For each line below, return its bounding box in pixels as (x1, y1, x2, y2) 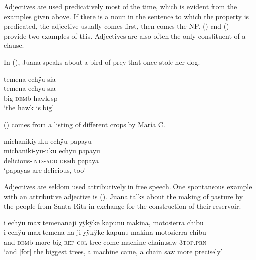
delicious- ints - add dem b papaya (4, 155, 99, 165)
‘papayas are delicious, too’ (4, 165, 86, 175)
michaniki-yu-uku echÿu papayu (4, 145, 100, 156)
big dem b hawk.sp (4, 92, 58, 103)
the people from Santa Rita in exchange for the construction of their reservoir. (4, 201, 241, 211)
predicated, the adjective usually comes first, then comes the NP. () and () (4, 21, 229, 31)
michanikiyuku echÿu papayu (4, 135, 92, 146)
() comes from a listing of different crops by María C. (4, 119, 165, 129)
